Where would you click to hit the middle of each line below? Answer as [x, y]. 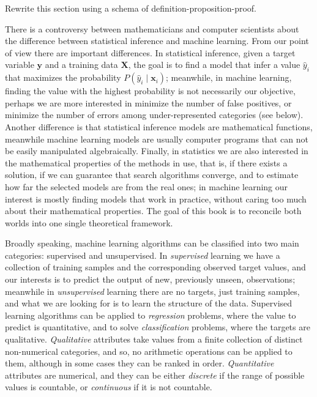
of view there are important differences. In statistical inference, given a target [150, 52]
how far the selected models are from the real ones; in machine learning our [147, 186]
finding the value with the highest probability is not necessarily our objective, [150, 91]
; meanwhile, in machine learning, [229, 77]
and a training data [81, 65]
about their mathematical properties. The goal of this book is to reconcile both [153, 211]
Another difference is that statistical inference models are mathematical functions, [159, 126]
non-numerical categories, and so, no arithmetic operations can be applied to [149, 351]
